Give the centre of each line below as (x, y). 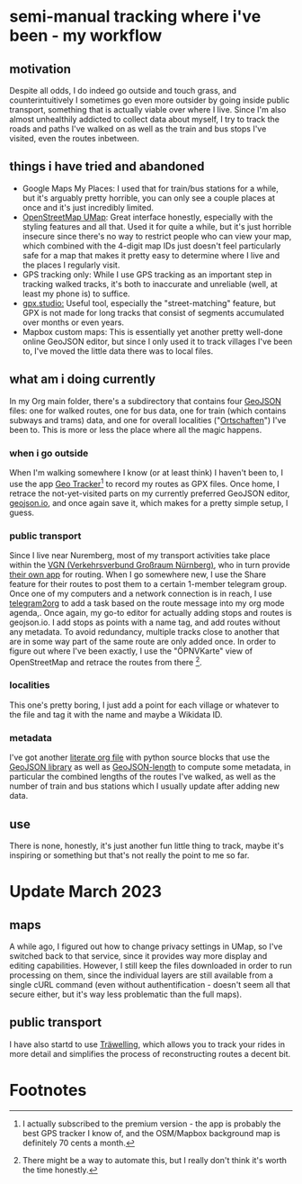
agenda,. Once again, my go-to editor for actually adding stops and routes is (151, 612)
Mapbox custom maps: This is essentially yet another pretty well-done (152, 331)
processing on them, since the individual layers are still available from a (142, 975)
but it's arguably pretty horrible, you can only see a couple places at (149, 198)
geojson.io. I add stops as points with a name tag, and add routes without (145, 622)
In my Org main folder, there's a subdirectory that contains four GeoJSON (145, 401)
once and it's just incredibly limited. (88, 207)
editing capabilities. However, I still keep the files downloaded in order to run (151, 965)
